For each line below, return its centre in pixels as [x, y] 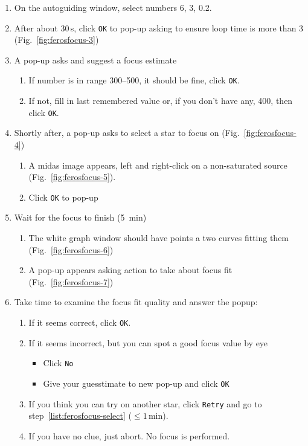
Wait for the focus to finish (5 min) [80, 217]
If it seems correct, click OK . [80, 322]
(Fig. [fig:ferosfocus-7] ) [71, 281]
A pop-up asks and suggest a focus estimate [95, 60]
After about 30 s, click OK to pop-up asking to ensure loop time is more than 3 [159, 27]
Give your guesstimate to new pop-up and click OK [136, 383]
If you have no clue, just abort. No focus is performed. [129, 435]
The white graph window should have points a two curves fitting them [159, 237]
